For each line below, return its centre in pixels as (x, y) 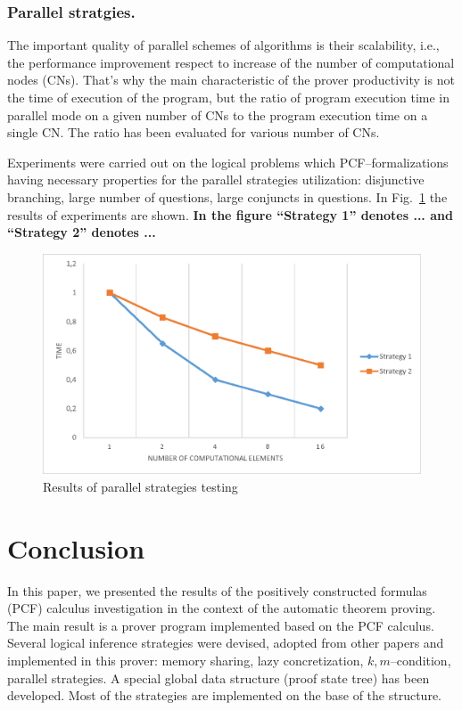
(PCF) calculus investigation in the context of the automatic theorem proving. (222, 608)
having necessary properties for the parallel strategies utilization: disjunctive (216, 180)
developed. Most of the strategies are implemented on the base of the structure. (225, 695)
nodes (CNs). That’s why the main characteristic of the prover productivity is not (231, 80)
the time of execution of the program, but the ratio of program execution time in (229, 97)
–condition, (421, 661)
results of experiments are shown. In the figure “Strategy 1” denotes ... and (230, 214)
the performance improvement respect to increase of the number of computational (231, 62)
